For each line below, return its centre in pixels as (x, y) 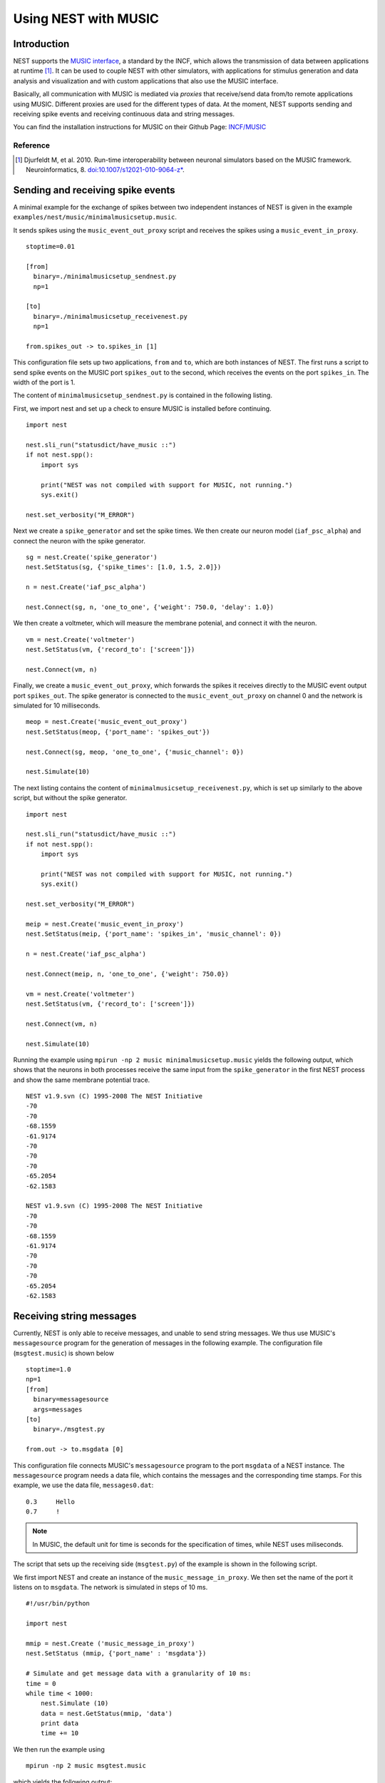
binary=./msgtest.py (69, 1429)
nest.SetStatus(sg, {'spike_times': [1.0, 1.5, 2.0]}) (124, 567)
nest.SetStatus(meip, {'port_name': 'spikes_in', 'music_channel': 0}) (154, 934)
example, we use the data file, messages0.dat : (83, 1485)
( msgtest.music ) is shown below (63, 1353)
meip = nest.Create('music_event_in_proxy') (105, 924)
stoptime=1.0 (48, 1369)
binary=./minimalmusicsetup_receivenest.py (111, 316)
